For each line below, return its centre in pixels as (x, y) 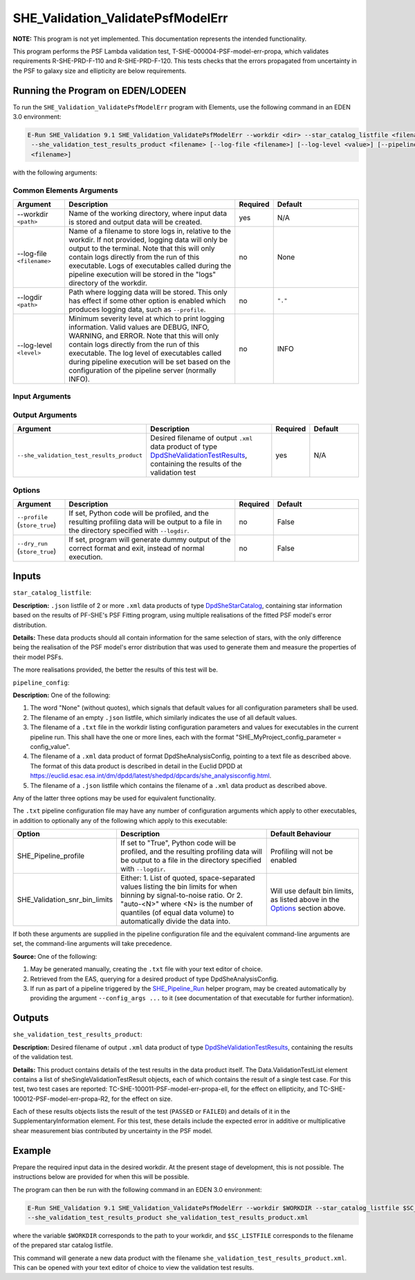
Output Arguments (45, 415)
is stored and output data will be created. (136, 222)
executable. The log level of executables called (145, 353)
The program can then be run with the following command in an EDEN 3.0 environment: (137, 1189)
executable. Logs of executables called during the (150, 265)
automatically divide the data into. (176, 921)
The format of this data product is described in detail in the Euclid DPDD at (136, 766)
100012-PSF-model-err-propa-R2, (62, 1099)
